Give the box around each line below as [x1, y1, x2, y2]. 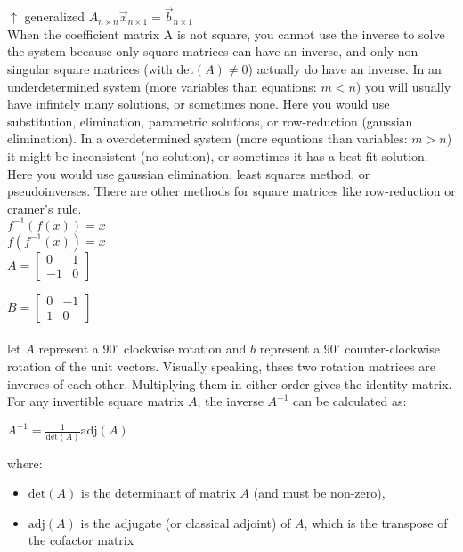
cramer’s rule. [7, 199, 82, 217]
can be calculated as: [293, 392, 407, 410]
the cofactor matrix [28, 531, 134, 549]
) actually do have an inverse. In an [248, 60, 442, 77]
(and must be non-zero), [253, 483, 386, 502]
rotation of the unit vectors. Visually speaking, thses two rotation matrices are [7, 357, 435, 376]
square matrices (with [54, 60, 173, 77]
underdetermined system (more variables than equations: [7, 77, 317, 95]
